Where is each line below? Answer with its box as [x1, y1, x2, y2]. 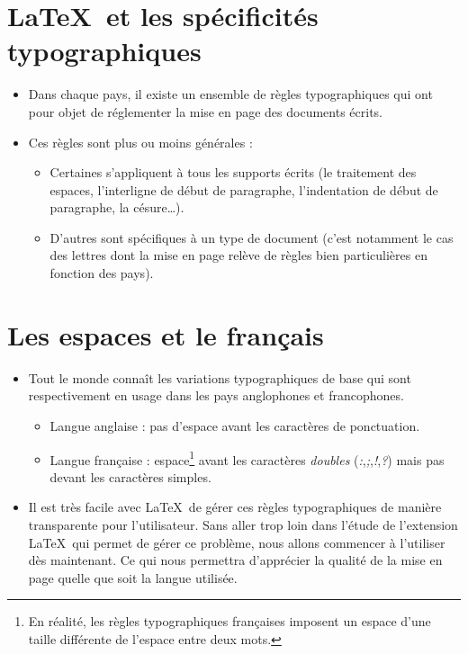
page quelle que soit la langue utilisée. [28, 568, 238, 587]
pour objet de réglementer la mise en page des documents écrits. [28, 102, 382, 121]
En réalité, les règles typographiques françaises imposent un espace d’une [28, 612, 431, 631]
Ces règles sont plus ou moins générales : [28, 132, 253, 151]
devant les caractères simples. [49, 467, 211, 486]
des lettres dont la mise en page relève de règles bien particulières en [49, 246, 427, 264]
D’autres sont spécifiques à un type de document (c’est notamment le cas [49, 228, 454, 246]
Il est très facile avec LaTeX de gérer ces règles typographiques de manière [28, 497, 442, 516]
